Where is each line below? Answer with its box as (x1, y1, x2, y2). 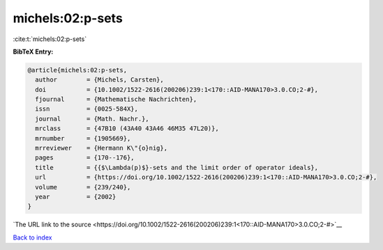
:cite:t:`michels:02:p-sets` (13, 35, 87, 43)
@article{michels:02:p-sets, (27, 66, 128, 74)
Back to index (13, 233, 52, 242)
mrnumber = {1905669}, (35, 134, 131, 142)
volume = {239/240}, (35, 183, 131, 191)
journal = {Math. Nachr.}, (35, 115, 149, 123)
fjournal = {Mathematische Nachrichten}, (35, 95, 197, 104)
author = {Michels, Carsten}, (35, 76, 164, 84)
